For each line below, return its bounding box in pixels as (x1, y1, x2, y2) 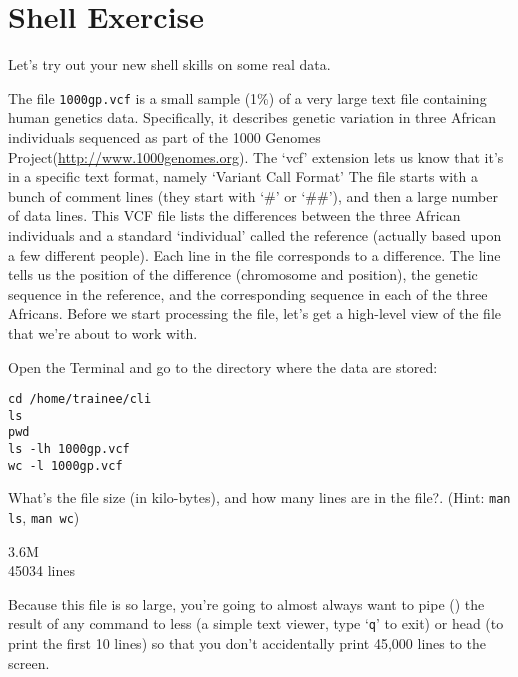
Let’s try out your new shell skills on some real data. (8, 54, 331, 75)
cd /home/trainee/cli (8, 392, 152, 407)
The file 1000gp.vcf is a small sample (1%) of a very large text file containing (8, 87, 487, 108)
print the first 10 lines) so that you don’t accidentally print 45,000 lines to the (8, 633, 487, 654)
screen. (8, 652, 50, 673)
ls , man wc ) (8, 507, 80, 528)
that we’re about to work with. (8, 322, 198, 343)
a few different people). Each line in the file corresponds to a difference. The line (8, 244, 501, 265)
